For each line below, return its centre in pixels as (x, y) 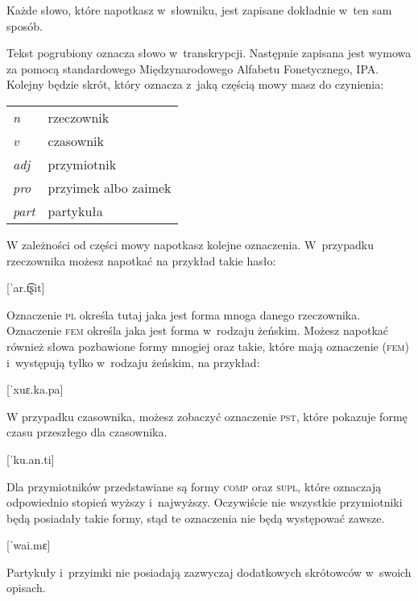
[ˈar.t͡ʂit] (26, 288)
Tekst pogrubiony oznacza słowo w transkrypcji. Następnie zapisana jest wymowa (209, 53)
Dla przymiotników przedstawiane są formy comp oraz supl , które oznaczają (194, 486)
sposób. (25, 25)
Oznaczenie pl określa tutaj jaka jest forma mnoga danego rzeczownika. (184, 314)
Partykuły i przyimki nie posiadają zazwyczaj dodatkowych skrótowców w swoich (209, 572)
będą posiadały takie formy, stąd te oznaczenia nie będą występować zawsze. (196, 518)
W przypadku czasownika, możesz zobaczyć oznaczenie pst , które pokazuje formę (207, 416)
